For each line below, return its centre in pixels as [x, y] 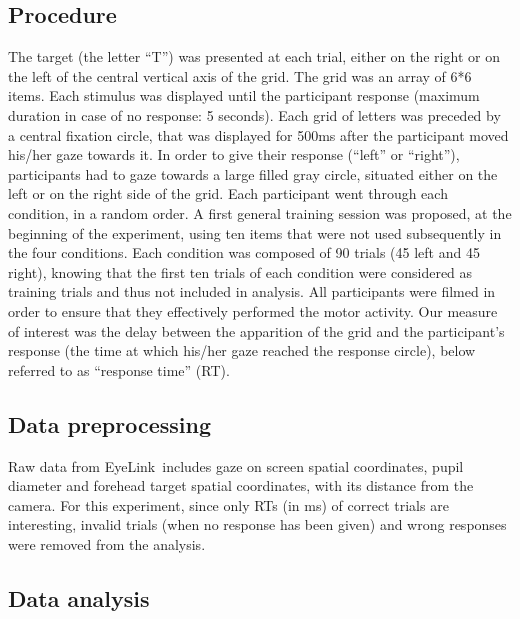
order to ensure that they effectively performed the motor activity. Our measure [253, 310]
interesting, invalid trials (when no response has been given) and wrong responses [257, 524]
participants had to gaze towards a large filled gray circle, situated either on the [253, 173]
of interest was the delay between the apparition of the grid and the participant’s [256, 330]
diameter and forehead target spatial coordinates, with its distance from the [241, 485]
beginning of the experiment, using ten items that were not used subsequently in [255, 232]
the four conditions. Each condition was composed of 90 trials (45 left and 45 [244, 252]
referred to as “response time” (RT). [119, 369]
